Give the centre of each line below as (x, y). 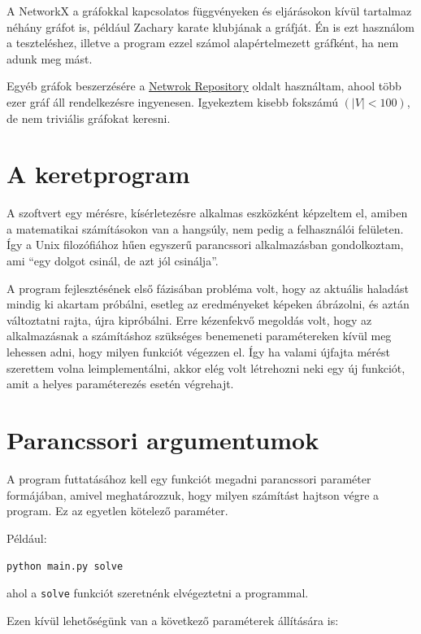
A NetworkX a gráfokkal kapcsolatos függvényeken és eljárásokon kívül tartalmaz (209, 11)
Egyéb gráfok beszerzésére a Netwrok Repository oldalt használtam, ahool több (204, 86)
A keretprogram (98, 174)
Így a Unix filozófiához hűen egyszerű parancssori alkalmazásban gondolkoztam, (205, 245)
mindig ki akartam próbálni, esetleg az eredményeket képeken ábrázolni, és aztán (208, 304)
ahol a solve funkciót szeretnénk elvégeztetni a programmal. (158, 592)
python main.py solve (65, 567)
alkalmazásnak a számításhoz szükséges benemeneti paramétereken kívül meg (199, 336)
